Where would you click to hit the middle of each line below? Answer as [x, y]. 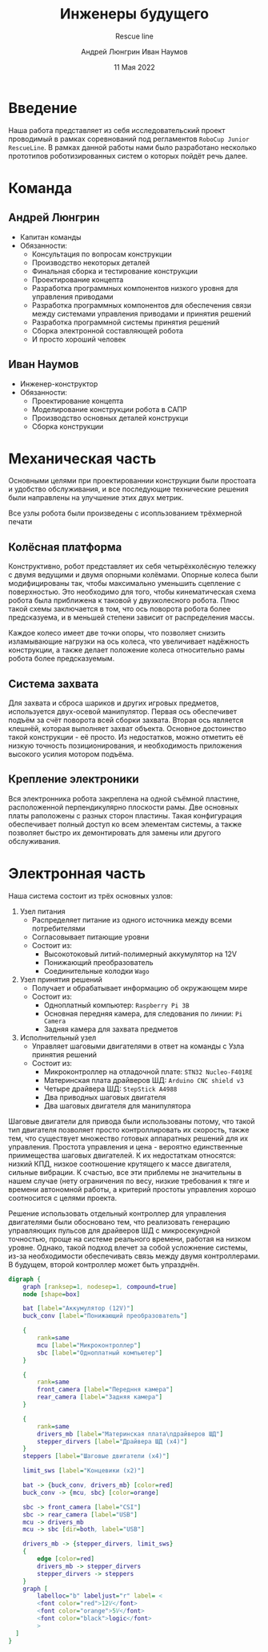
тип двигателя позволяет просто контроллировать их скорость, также [129, 1129]
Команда [40, 188]
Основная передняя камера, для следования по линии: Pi [143, 1013]
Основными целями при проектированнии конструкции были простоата [132, 481]
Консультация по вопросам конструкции [102, 254]
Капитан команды [50, 236]
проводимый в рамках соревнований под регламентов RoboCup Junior [129, 139]
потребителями [58, 928]
